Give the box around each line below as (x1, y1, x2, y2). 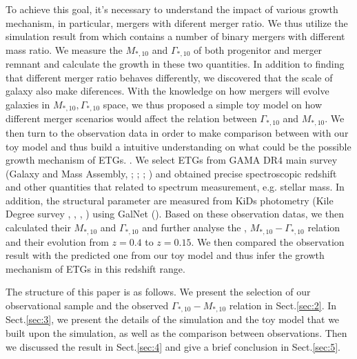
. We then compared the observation (191, 234, 345, 249)
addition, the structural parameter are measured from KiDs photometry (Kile (6, 193, 334, 207)
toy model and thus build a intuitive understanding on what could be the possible (6, 139, 351, 153)
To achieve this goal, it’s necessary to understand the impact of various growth (6, 2, 338, 16)
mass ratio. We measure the (6, 42, 123, 57)
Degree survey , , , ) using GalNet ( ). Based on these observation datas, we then (6, 206, 345, 221)
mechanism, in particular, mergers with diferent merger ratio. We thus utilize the (6, 15, 348, 30)
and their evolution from (6, 234, 109, 249)
